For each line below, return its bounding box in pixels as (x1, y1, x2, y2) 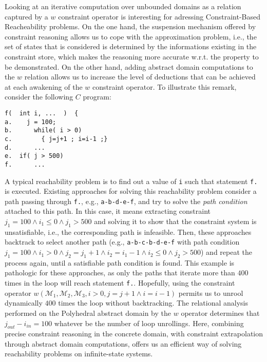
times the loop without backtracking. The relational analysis (58, 297, 249, 308)
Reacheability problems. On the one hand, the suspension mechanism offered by (5, 21, 256, 32)
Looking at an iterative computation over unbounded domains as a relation (5, 1, 241, 11)
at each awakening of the (5, 81, 83, 92)
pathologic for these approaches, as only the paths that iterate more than (5, 267, 235, 278)
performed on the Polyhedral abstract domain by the (5, 307, 171, 318)
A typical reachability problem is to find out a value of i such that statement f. (5, 175, 258, 186)
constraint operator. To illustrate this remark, (92, 81, 237, 92)
